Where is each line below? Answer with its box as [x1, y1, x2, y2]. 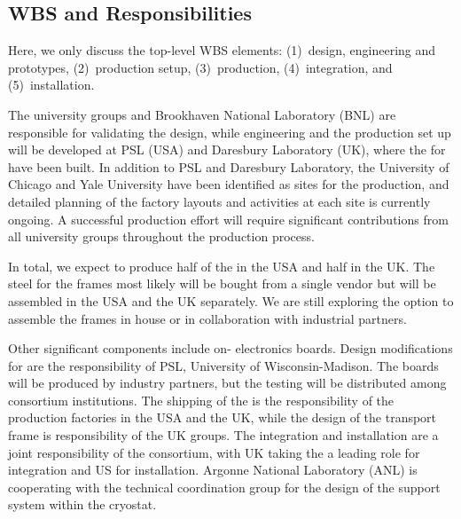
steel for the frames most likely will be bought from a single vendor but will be [8, 274, 436, 293]
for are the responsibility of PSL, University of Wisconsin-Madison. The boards [8, 356, 439, 374]
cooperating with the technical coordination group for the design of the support [8, 477, 441, 496]
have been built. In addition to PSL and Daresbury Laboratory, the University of [8, 157, 449, 176]
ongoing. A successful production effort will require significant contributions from [8, 209, 449, 228]
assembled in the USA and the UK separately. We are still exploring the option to [8, 291, 454, 310]
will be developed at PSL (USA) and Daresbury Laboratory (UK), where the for [8, 140, 446, 159]
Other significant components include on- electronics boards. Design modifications [8, 339, 453, 358]
